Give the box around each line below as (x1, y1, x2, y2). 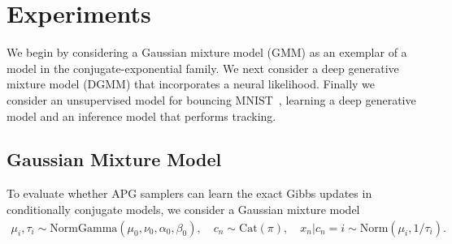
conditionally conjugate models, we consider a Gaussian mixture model (7, 200, 360, 217)
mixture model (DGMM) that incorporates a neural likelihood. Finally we (7, 75, 376, 92)
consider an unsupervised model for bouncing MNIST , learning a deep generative (7, 91, 416, 108)
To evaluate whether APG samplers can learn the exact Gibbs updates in (7, 185, 372, 202)
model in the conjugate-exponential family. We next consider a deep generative (7, 59, 399, 76)
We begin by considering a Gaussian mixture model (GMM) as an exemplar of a (7, 44, 407, 61)
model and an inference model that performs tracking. (7, 107, 276, 124)
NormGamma (50, 222, 118, 234)
